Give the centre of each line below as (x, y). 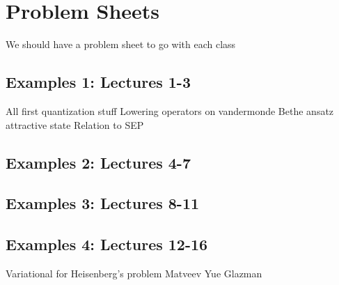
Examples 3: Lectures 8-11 (103, 203)
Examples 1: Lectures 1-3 (98, 82)
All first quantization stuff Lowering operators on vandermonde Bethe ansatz (170, 110)
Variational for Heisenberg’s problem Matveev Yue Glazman (134, 273)
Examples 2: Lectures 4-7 (98, 162)
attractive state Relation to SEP (75, 124)
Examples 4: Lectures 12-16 (107, 244)
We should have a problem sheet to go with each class (121, 44)
